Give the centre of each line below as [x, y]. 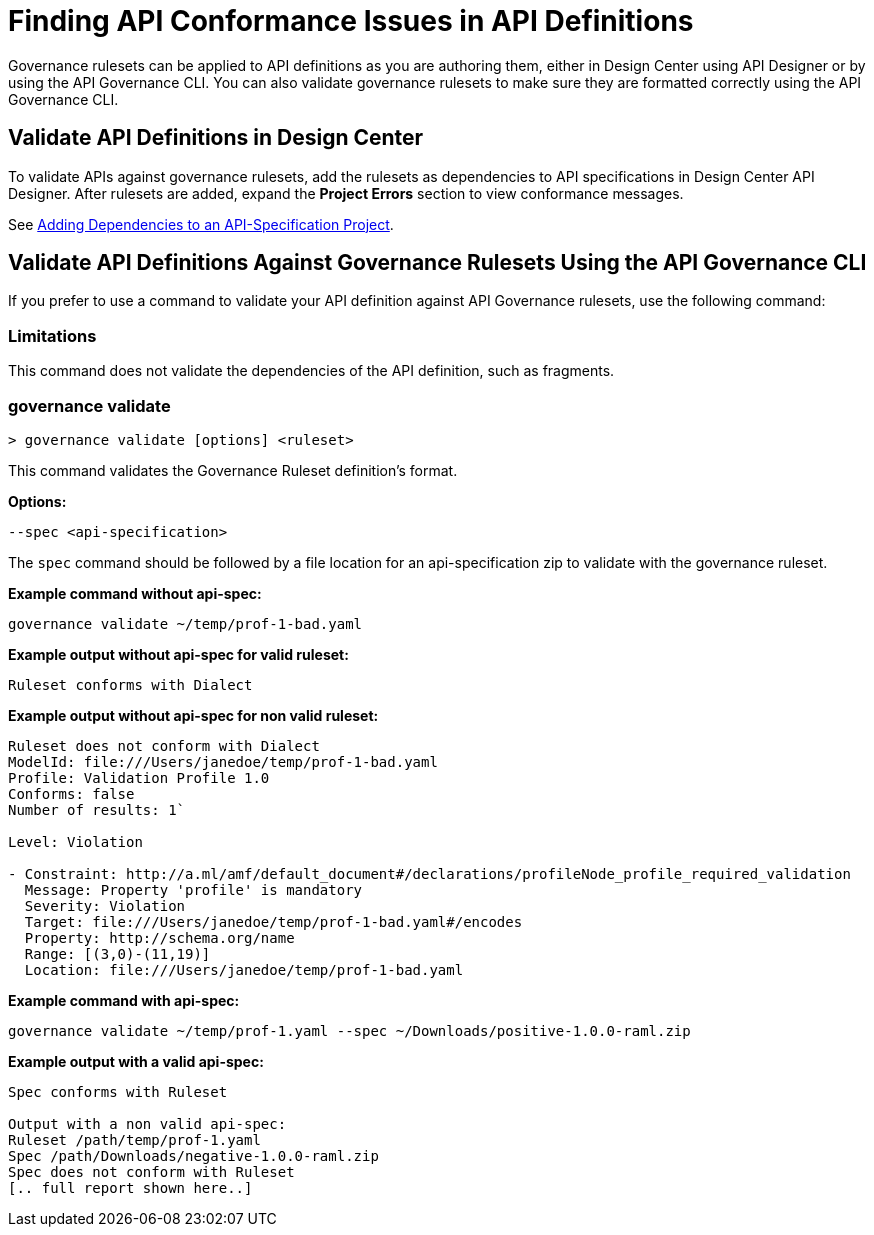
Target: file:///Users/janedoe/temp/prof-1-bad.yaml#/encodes [273, 921]
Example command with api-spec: [124, 1000]
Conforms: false [71, 793]
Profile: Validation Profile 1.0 [139, 777]
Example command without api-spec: [135, 593]
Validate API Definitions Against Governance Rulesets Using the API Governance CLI [437, 263]
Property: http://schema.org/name [159, 937]
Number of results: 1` [97, 809]
